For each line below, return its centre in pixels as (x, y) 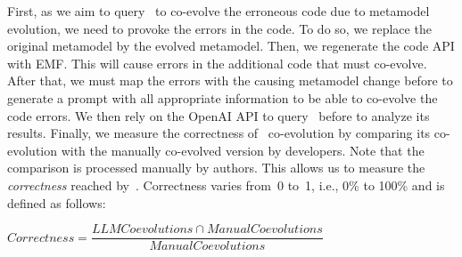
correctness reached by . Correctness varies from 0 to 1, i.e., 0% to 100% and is (226, 185)
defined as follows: (57, 202)
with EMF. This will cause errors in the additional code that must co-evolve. (217, 63)
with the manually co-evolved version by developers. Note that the (243, 150)
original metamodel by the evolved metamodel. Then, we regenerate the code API (231, 46)
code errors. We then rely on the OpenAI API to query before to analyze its (219, 115)
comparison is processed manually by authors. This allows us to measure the (216, 168)
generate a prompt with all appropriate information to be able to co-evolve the (223, 97)
